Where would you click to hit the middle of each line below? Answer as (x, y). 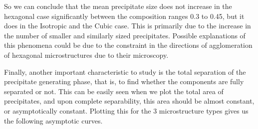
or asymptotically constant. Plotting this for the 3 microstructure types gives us (126, 110)
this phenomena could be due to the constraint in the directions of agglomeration (128, 45)
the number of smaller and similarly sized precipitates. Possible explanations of (125, 35)
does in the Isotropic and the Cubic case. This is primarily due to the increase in (128, 26)
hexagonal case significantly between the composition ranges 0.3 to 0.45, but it (124, 16)
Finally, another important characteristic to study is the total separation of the (125, 71)
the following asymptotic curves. (53, 120)
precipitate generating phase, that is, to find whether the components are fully (124, 81)
